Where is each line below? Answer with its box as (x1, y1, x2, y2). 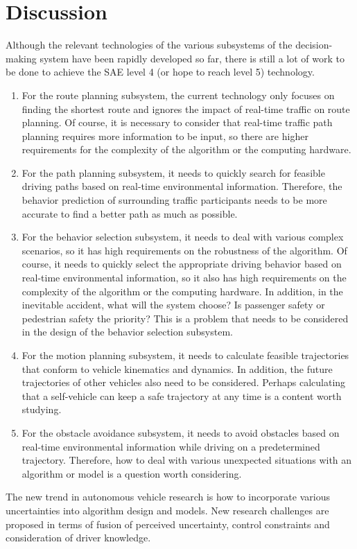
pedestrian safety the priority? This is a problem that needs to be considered (21, 311, 349, 325)
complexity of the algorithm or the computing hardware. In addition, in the (21, 284, 343, 298)
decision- (295, 37, 333, 52)
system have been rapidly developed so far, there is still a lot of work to (40, 51, 345, 65)
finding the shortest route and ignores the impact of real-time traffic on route (21, 101, 350, 116)
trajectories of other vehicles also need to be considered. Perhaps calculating (21, 375, 346, 390)
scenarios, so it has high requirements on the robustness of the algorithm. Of (21, 243, 347, 257)
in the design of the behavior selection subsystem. (21, 324, 233, 339)
